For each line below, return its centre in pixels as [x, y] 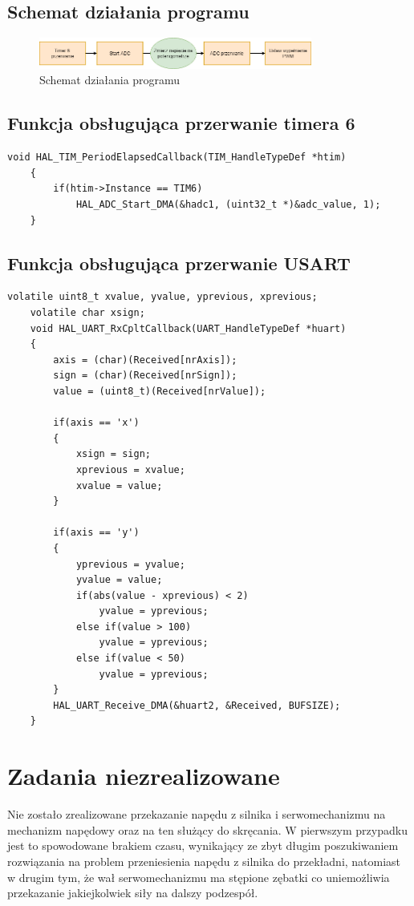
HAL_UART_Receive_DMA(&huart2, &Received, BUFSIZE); [197, 705]
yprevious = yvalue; [130, 564]
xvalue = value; [119, 485]
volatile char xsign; [87, 313]
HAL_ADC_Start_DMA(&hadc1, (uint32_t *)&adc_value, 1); [228, 205]
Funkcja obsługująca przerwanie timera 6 [181, 123]
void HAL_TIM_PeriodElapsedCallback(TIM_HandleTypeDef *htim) [177, 158]
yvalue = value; [119, 580]
